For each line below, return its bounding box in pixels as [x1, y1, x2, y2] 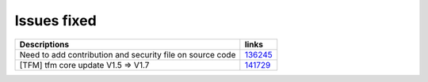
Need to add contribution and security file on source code [19, 49, 236, 60]
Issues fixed [14, 12, 97, 29]
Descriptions [19, 39, 70, 50]
